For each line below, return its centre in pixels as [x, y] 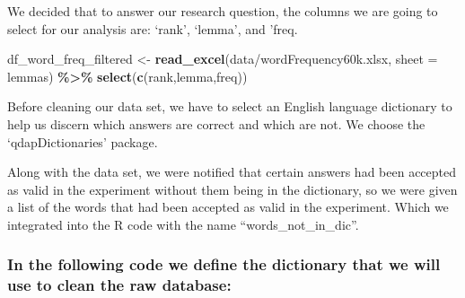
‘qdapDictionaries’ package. [83, 141]
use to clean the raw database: [119, 285]
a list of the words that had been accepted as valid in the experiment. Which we [228, 207]
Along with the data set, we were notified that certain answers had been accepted [232, 172]
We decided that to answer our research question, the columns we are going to [223, 11]
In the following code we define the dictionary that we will [224, 264]
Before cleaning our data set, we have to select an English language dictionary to [230, 106]
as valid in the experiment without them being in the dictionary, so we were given [232, 189]
